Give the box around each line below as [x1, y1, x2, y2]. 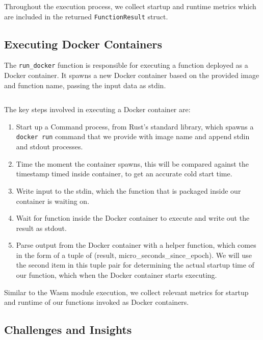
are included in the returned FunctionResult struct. [4, 11, 168, 21]
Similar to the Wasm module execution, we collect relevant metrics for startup [4, 286, 249, 297]
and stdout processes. [16, 141, 83, 152]
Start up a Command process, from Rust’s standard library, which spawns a [16, 121, 254, 132]
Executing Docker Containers [4, 36, 163, 51]
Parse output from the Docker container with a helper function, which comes [16, 240, 256, 250]
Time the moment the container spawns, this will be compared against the [16, 158, 249, 169]
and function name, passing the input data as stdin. [4, 80, 166, 90]
